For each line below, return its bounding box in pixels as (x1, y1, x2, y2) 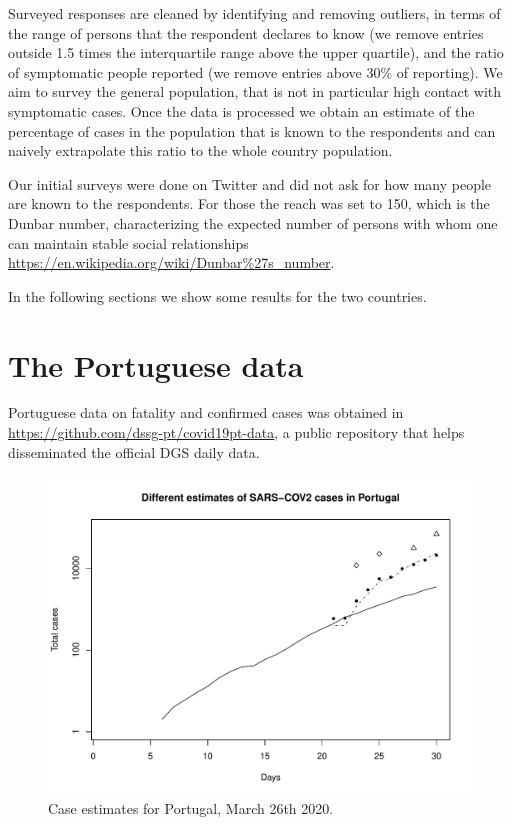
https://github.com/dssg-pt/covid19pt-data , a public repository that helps (8, 422, 465, 443)
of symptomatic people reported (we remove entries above (8, 61, 362, 82)
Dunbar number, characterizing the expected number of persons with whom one (8, 212, 498, 233)
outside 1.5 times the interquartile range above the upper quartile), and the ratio (8, 42, 504, 63)
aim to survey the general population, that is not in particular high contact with (8, 81, 502, 102)
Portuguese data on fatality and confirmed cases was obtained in (8, 402, 404, 423)
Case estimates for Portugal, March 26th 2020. (48, 797, 334, 818)
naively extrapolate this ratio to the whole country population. (8, 140, 393, 161)
